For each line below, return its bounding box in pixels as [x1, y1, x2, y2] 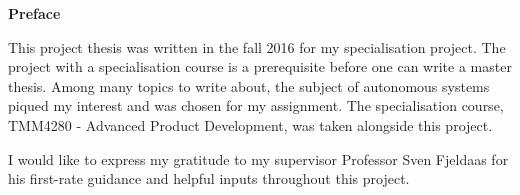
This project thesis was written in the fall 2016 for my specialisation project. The [8, 36, 506, 57]
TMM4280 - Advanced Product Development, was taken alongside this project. [8, 114, 493, 135]
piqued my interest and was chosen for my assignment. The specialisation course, [8, 95, 504, 116]
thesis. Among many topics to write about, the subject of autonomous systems [8, 75, 490, 96]
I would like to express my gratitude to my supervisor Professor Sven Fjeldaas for [8, 148, 509, 169]
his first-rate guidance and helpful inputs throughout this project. [8, 168, 410, 189]
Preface [8, 3, 61, 23]
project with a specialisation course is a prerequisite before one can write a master [8, 56, 512, 77]
